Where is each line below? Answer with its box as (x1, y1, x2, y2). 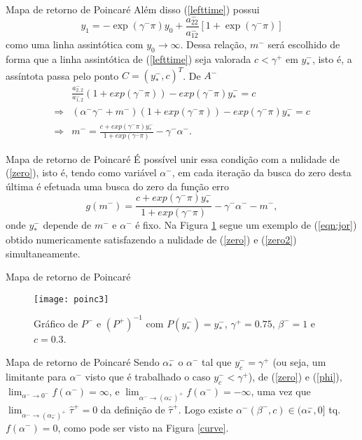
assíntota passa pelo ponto (6, 68, 119, 83)
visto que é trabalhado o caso (85, 369, 211, 384)
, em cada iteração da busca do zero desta (172, 165, 351, 180)
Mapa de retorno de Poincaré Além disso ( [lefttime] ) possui (6, 2, 260, 16)
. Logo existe (178, 402, 233, 416)
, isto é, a (312, 51, 352, 66)
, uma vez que (251, 384, 311, 399)
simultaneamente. (6, 246, 81, 260)
